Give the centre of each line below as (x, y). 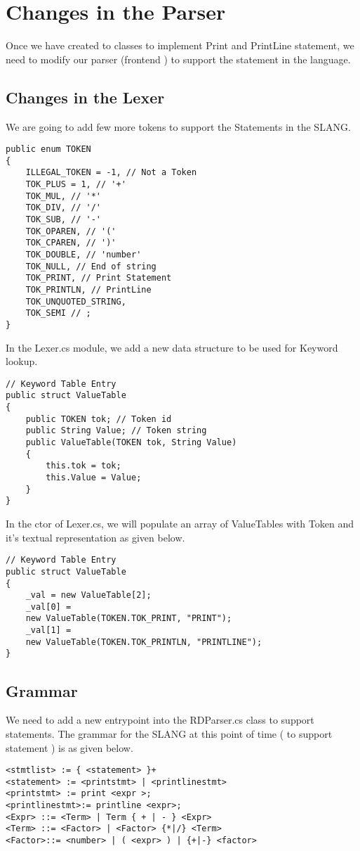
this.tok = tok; (84, 466)
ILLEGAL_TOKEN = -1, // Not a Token (111, 173)
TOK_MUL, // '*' (64, 196)
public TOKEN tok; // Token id (99, 419)
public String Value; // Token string (116, 431)
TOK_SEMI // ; (58, 313)
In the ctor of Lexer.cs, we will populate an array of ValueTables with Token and (180, 524)
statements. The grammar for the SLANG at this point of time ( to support (169, 733)
